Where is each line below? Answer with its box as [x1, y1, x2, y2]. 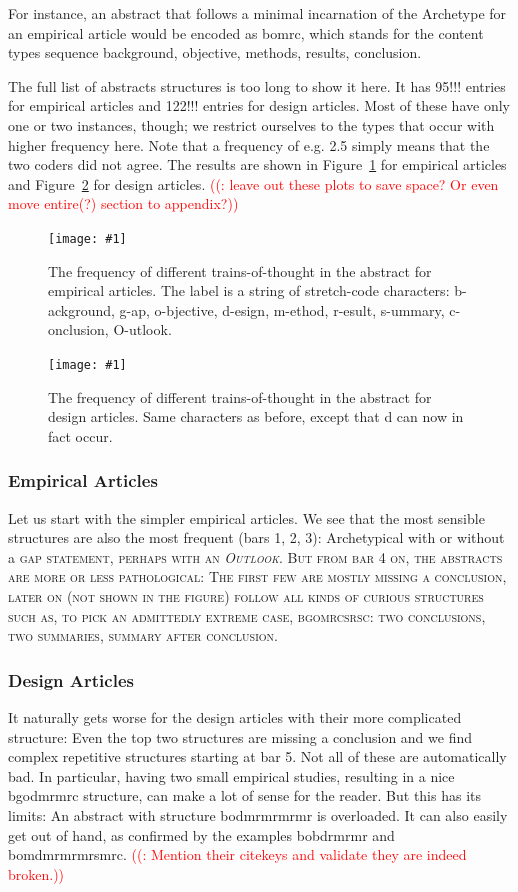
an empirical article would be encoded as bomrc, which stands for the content [8, 22, 484, 43]
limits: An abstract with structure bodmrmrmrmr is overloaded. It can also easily [8, 804, 508, 825]
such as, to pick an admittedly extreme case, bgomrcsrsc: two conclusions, [8, 605, 486, 626]
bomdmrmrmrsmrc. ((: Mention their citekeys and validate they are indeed [8, 844, 467, 865]
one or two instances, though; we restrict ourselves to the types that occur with [8, 114, 495, 135]
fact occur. [48, 425, 113, 446]
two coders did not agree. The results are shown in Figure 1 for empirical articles [8, 154, 507, 175]
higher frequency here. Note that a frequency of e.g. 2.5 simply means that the [8, 134, 490, 155]
